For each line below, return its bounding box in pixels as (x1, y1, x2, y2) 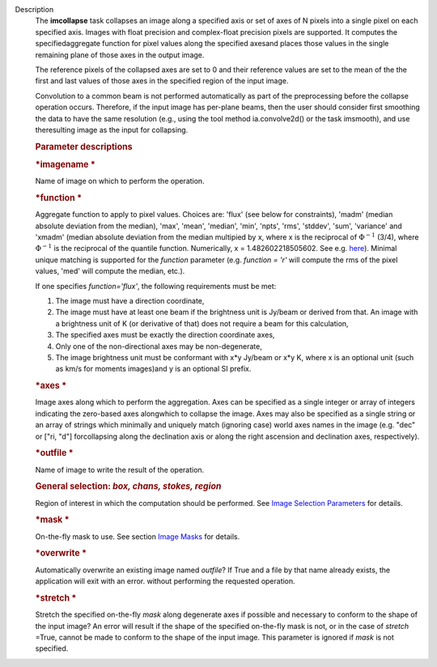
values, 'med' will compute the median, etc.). (35, 266, 185, 276)
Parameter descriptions (35, 141, 133, 152)
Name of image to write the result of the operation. (35, 465, 205, 474)
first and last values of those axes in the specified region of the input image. (35, 76, 289, 86)
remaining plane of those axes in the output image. (35, 49, 205, 60)
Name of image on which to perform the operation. (35, 176, 206, 186)
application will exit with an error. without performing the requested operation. (35, 576, 295, 586)
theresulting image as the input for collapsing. (35, 125, 189, 134)
